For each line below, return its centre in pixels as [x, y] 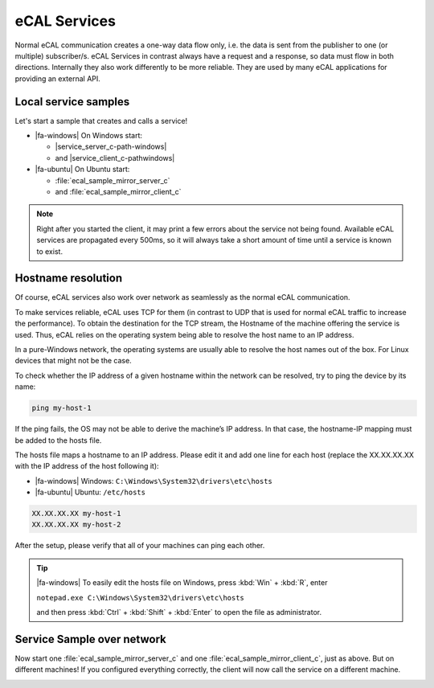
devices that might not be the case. [73, 361]
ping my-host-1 [61, 408]
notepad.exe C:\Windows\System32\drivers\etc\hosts [141, 598]
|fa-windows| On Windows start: [89, 136]
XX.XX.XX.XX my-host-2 [76, 525]
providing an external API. [57, 78]
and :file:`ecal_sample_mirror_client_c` [118, 191]
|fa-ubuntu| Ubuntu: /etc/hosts [90, 492]
